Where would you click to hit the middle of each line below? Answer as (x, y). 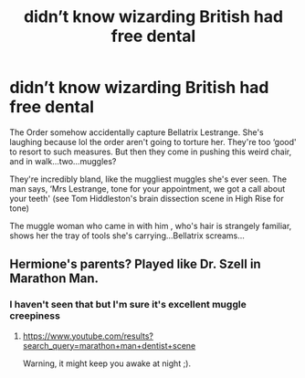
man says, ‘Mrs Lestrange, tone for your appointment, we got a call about (147, 188)
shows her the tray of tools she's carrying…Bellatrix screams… (127, 236)
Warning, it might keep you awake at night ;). (107, 363)
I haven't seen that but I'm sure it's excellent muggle (128, 305)
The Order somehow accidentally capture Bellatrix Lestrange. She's (137, 132)
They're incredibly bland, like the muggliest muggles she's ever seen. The (148, 179)
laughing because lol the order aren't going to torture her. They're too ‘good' (153, 142)
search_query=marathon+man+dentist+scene (109, 345)
